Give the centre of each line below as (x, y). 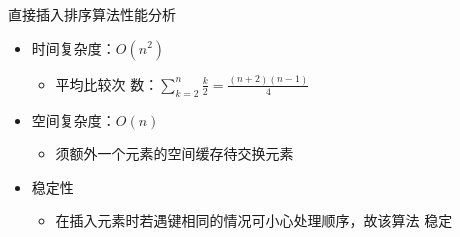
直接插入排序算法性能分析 (92, 13)
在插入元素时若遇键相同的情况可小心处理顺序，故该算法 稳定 (254, 220)
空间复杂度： (73, 119)
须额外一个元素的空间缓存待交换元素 (174, 153)
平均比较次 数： (107, 83)
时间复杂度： (73, 47)
